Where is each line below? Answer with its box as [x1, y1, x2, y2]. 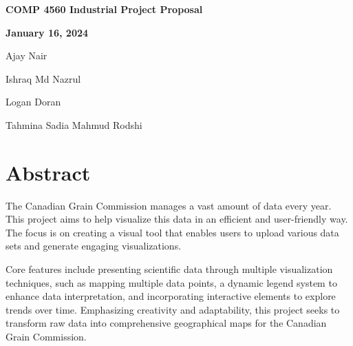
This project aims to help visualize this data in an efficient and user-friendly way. [6, 212, 348, 226]
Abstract [6, 158, 91, 186]
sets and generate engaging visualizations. [6, 238, 182, 253]
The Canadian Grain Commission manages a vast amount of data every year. [6, 198, 332, 212]
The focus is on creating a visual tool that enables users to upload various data [6, 225, 339, 239]
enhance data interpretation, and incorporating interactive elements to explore [6, 289, 336, 303]
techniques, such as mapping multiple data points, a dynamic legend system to [6, 275, 337, 289]
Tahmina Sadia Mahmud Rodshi [6, 117, 142, 132]
